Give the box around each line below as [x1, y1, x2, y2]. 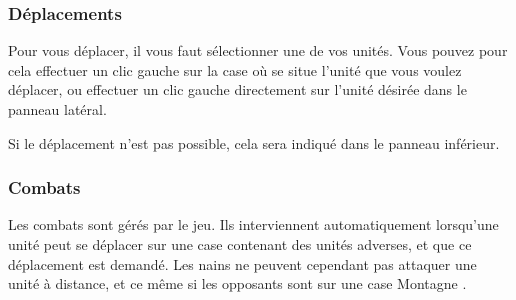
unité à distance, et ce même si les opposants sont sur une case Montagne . [8, 273, 467, 294]
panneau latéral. [8, 99, 107, 119]
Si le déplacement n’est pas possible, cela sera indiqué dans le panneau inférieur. [8, 132, 500, 153]
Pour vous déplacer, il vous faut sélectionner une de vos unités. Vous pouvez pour [8, 40, 508, 61]
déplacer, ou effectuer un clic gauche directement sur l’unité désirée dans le [8, 79, 467, 100]
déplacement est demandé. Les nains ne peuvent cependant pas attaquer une [8, 253, 477, 274]
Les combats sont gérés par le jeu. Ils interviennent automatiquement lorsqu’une [8, 214, 499, 235]
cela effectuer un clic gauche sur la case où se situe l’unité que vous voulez [8, 59, 462, 80]
